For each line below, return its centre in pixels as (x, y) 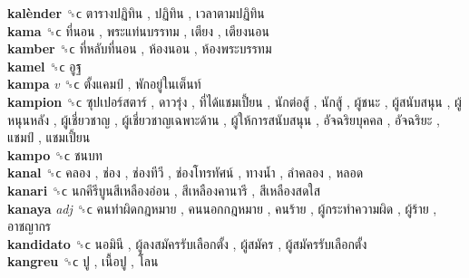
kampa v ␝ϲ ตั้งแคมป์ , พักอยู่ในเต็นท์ (104, 84)
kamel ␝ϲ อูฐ (44, 66)
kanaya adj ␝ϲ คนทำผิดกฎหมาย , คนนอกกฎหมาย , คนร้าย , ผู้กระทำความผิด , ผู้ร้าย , (222, 208)
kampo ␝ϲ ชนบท (55, 154)
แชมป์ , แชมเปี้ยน (49, 137)
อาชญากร (29, 226)
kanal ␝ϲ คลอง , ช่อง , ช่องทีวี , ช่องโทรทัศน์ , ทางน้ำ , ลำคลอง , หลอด (186, 173)
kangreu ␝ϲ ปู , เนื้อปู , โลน (83, 261)
